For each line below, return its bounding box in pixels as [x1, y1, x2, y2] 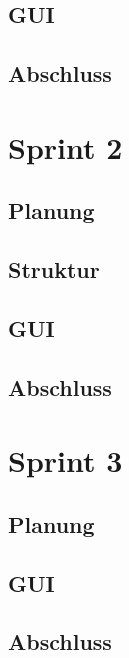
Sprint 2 [8, 126, 123, 167]
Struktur [8, 254, 100, 285]
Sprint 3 [8, 440, 123, 481]
